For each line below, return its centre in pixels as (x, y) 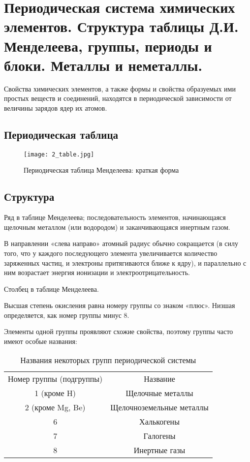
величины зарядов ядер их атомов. (56, 108)
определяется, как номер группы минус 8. (67, 315)
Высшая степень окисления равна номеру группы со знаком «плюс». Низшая (120, 305)
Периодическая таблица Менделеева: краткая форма (101, 170)
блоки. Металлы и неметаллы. (103, 65)
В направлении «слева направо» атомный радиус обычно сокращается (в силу (121, 243)
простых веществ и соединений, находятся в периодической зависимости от (118, 98)
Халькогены (159, 421)
